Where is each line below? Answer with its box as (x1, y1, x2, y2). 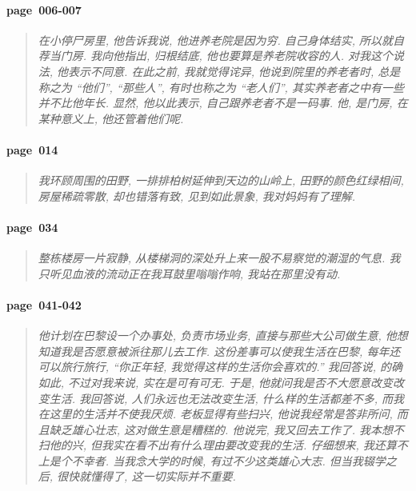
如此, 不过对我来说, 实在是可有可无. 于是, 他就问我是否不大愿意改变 (38, 373, 394, 390)
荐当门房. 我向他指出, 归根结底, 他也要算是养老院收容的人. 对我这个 (38, 47, 394, 64)
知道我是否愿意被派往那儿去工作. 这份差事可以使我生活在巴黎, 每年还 (38, 342, 401, 359)
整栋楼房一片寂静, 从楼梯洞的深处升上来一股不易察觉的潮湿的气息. (38, 249, 386, 266)
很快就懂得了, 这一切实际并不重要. (57, 468, 236, 485)
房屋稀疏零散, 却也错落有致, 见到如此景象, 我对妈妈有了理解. (38, 187, 356, 204)
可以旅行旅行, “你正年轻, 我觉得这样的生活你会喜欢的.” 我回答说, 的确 (38, 358, 402, 375)
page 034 (6, 218, 58, 235)
